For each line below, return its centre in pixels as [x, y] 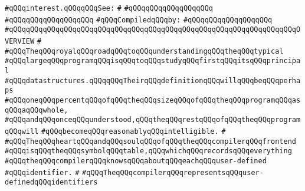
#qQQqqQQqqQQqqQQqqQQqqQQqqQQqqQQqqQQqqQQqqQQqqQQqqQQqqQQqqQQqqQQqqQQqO [153, 30]
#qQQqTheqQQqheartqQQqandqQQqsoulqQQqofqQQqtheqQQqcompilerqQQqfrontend [150, 141]
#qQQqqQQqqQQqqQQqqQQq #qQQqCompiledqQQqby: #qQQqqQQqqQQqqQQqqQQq [139, 20]
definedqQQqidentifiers [51, 182]
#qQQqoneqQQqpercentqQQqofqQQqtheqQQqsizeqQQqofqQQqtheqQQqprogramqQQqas [153, 100]
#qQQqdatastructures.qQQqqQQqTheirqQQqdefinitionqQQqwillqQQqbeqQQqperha [153, 80]
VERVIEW [20, 41]
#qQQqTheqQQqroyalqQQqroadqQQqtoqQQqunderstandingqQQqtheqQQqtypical [144, 51]
